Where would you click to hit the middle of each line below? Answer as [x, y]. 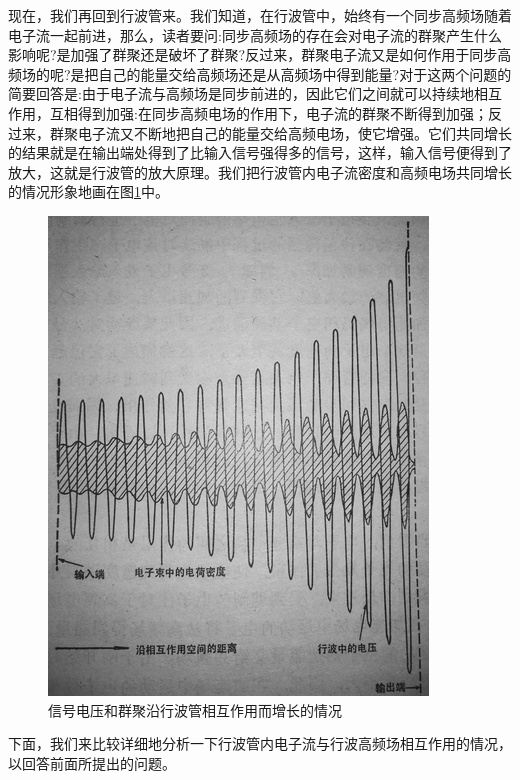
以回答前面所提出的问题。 [92, 762]
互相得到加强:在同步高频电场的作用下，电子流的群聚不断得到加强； [268, 112]
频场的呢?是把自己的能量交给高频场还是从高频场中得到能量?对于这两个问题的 [260, 73]
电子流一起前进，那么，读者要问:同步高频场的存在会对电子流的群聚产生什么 [255, 34]
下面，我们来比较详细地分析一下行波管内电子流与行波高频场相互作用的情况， [260, 743]
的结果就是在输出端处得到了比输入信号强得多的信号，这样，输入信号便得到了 [260, 152]
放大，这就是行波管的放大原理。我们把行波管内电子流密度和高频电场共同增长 [260, 171]
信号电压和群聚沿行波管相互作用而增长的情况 [195, 709]
